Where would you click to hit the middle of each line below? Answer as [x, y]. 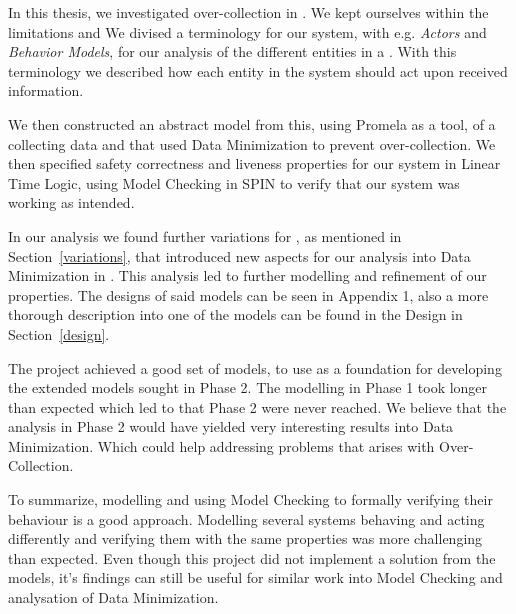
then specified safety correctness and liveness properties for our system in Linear [254, 163]
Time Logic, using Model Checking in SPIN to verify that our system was [234, 182]
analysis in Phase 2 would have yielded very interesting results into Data [231, 426]
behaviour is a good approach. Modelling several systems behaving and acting [246, 518]
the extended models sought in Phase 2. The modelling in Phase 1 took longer [248, 387]
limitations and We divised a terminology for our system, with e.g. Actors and [247, 31]
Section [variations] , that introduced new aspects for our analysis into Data [239, 255]
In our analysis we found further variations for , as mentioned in [205, 235]
